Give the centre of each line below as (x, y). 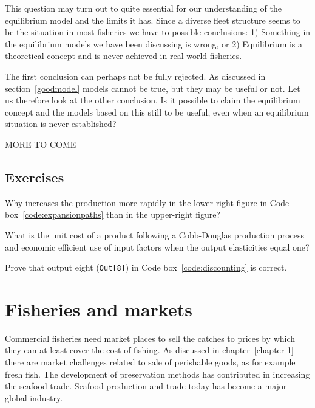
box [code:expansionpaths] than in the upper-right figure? (113, 214)
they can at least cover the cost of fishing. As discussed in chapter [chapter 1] (149, 350)
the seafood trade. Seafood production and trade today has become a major (146, 386)
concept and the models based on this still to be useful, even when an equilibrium (157, 112)
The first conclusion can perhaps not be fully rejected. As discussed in (135, 76)
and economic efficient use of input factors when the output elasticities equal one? (157, 247)
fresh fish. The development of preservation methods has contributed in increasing (157, 374)
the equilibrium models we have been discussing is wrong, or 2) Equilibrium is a (154, 43)
